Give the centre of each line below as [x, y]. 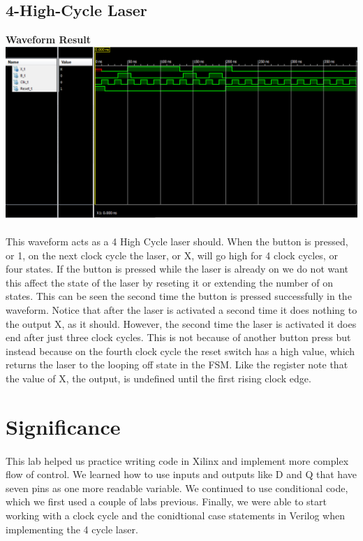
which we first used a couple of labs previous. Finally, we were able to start [166, 502]
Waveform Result [48, 39]
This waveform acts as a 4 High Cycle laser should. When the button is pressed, [177, 241]
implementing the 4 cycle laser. [72, 529]
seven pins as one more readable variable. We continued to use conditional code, [177, 488]
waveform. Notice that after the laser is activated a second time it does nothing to [181, 310]
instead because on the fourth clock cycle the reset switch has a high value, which [180, 351]
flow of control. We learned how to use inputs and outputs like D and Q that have [181, 474]
